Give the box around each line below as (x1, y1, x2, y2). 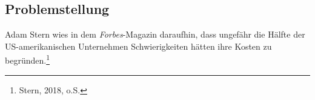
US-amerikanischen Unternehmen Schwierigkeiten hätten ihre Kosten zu (5, 39, 272, 52)
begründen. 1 (5, 52, 50, 67)
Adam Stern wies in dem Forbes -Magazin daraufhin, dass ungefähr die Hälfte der (5, 28, 305, 41)
